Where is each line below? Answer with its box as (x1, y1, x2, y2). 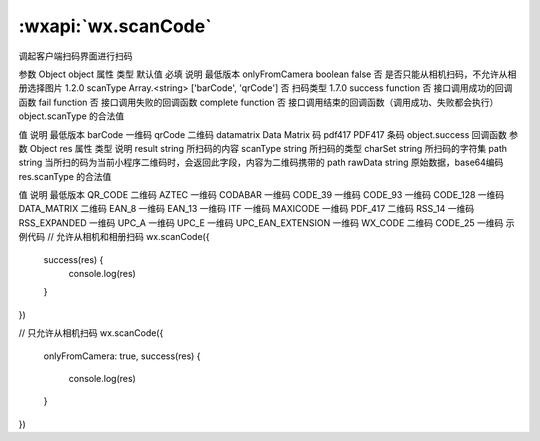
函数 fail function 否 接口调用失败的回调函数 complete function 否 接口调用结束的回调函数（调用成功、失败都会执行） (18, 96, 499, 108)
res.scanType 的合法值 (18, 170, 112, 182)
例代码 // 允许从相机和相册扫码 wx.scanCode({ (18, 231, 210, 243)
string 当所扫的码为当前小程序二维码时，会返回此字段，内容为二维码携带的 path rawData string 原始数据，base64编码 (18, 156, 504, 169)
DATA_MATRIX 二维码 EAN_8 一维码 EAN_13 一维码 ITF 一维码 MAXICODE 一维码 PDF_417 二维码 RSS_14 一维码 (18, 203, 475, 215)
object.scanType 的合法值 (18, 110, 125, 122)
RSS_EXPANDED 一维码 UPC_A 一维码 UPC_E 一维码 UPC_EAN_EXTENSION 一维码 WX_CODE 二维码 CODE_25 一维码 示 (18, 216, 515, 229)
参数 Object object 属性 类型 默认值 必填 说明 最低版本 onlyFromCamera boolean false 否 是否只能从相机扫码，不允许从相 (18, 68, 517, 80)
